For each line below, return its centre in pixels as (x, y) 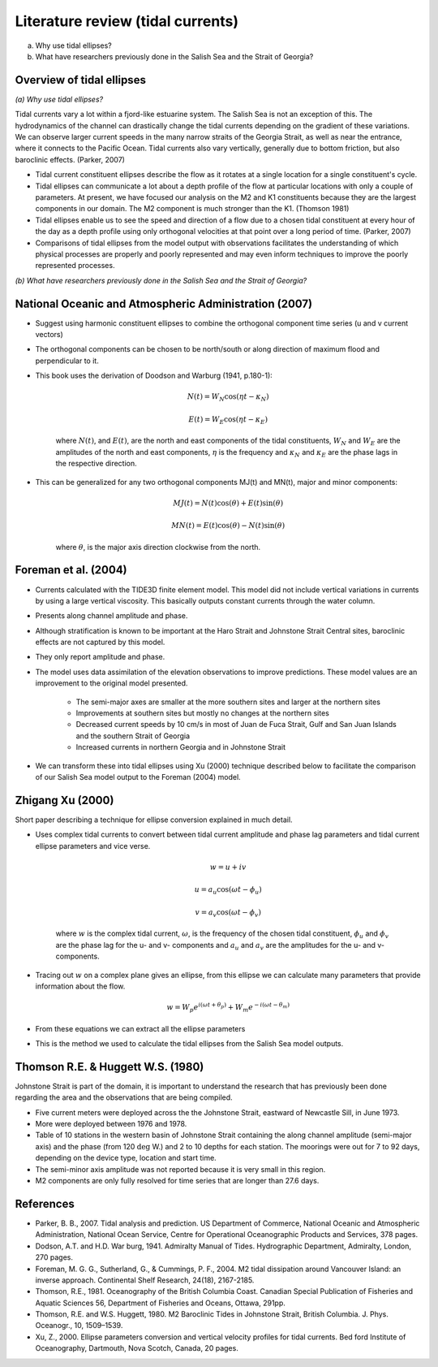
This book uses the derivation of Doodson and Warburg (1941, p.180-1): (154, 376)
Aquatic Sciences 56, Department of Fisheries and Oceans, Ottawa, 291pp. (160, 1303)
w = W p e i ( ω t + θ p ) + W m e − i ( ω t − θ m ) (228, 1008)
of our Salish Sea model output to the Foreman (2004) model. (138, 777)
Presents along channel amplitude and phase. (112, 616)
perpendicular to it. (67, 361)
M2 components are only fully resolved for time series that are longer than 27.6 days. (177, 1181)
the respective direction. (96, 464)
